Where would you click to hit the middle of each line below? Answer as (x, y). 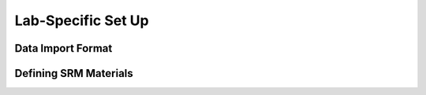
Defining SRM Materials (74, 73)
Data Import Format (64, 48)
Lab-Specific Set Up (82, 20)
